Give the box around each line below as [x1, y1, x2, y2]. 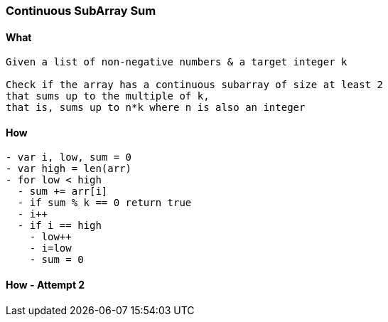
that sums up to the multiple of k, [6, 90, 210, 102]
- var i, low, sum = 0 [6, 151, 132, 163]
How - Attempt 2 [6, 279, 85, 291]
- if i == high [17, 220, 102, 232]
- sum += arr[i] [17, 186, 108, 198]
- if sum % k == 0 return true [17, 197, 192, 209]
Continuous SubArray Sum [6, 4, 156, 18]
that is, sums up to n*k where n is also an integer [6, 102, 306, 114]
